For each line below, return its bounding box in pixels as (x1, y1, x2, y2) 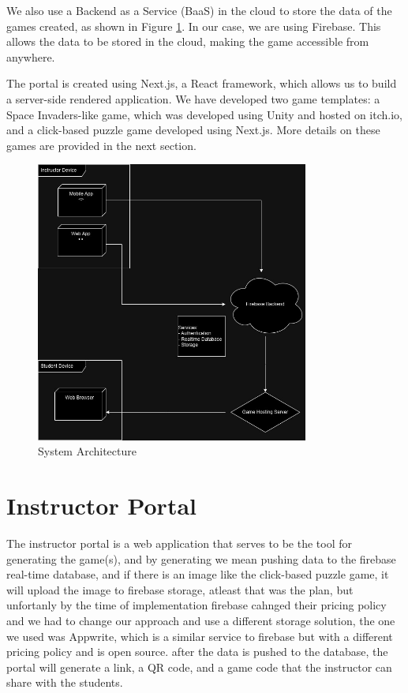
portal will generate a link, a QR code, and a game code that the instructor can (6, 658, 392, 675)
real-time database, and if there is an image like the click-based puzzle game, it (6, 566, 389, 582)
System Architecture (38, 443, 137, 459)
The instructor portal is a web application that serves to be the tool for (6, 534, 353, 551)
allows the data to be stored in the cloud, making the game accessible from (6, 33, 369, 50)
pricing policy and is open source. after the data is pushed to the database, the (6, 643, 388, 660)
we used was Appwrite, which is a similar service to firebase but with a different (6, 627, 393, 644)
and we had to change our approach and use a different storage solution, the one (6, 612, 395, 628)
